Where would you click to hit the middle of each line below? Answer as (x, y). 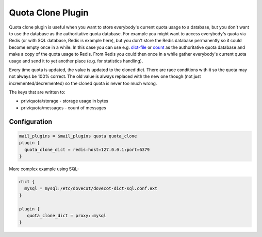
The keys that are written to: (37, 92)
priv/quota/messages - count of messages (64, 108)
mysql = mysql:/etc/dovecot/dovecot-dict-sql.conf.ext (91, 188)
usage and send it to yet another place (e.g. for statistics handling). (76, 61)
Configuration (31, 122)
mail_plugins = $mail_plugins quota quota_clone (78, 136)
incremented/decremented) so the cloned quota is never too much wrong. (83, 83)
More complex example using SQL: (44, 169)
